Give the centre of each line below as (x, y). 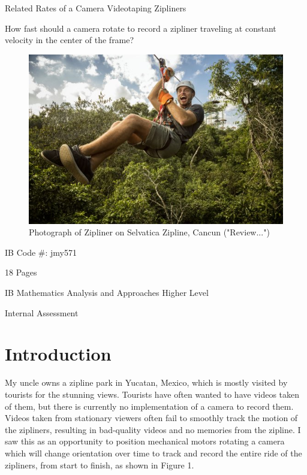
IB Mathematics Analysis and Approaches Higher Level (107, 293)
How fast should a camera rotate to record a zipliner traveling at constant (141, 28)
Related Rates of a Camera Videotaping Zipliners (96, 8)
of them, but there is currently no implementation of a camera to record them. (149, 406)
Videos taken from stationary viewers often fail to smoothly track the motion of (151, 418)
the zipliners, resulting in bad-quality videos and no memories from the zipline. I (153, 429)
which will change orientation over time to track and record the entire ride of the (153, 453)
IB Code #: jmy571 (41, 252)
